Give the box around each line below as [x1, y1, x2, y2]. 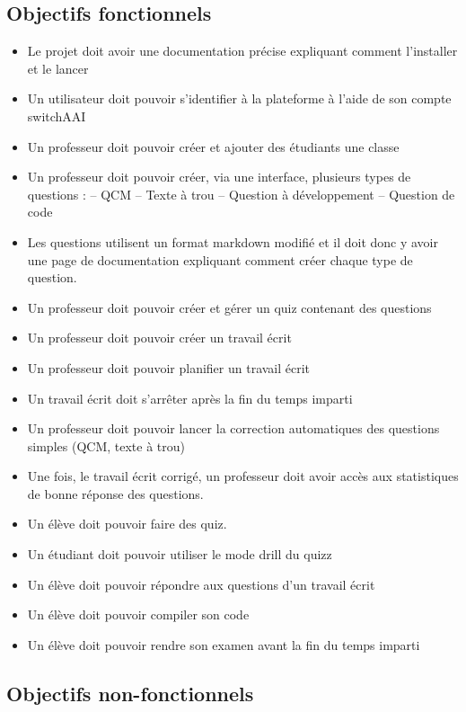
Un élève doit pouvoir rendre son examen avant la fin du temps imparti [27, 635, 420, 654]
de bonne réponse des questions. [27, 484, 204, 503]
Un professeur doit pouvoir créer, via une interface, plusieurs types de [27, 167, 411, 186]
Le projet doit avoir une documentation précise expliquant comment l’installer [27, 41, 458, 60]
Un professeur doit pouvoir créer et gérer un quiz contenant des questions [27, 298, 432, 316]
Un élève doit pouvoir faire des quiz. [27, 514, 227, 533]
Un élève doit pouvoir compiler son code [27, 605, 250, 624]
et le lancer [27, 58, 89, 77]
